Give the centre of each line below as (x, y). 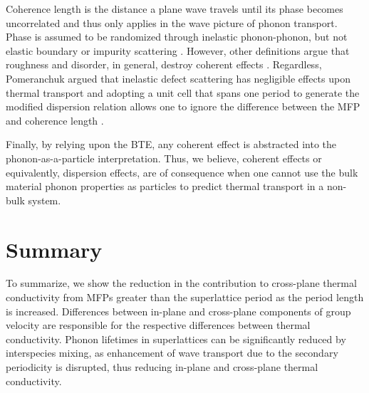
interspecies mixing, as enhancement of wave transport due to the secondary (172, 353)
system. (45, 200)
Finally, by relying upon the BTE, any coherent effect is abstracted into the (171, 144)
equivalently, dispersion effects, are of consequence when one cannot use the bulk (182, 172)
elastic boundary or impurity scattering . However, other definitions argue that (178, 50)
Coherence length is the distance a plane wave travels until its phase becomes (175, 9)
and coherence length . (55, 120)
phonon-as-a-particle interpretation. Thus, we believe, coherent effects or (164, 158)
